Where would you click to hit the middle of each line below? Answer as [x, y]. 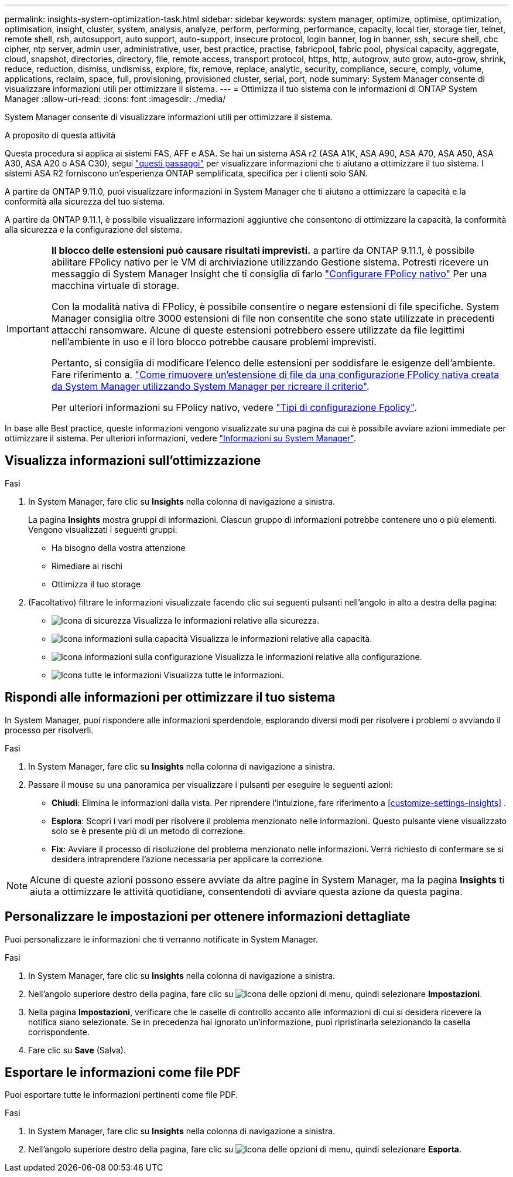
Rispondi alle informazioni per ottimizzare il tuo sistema [170, 698]
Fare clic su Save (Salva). [77, 1050]
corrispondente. [59, 1032]
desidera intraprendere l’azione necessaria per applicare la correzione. [188, 859]
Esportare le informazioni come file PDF [123, 1072]
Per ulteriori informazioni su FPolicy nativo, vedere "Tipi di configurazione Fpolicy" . [234, 407]
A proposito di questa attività [60, 135]
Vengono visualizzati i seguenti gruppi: [103, 529]
